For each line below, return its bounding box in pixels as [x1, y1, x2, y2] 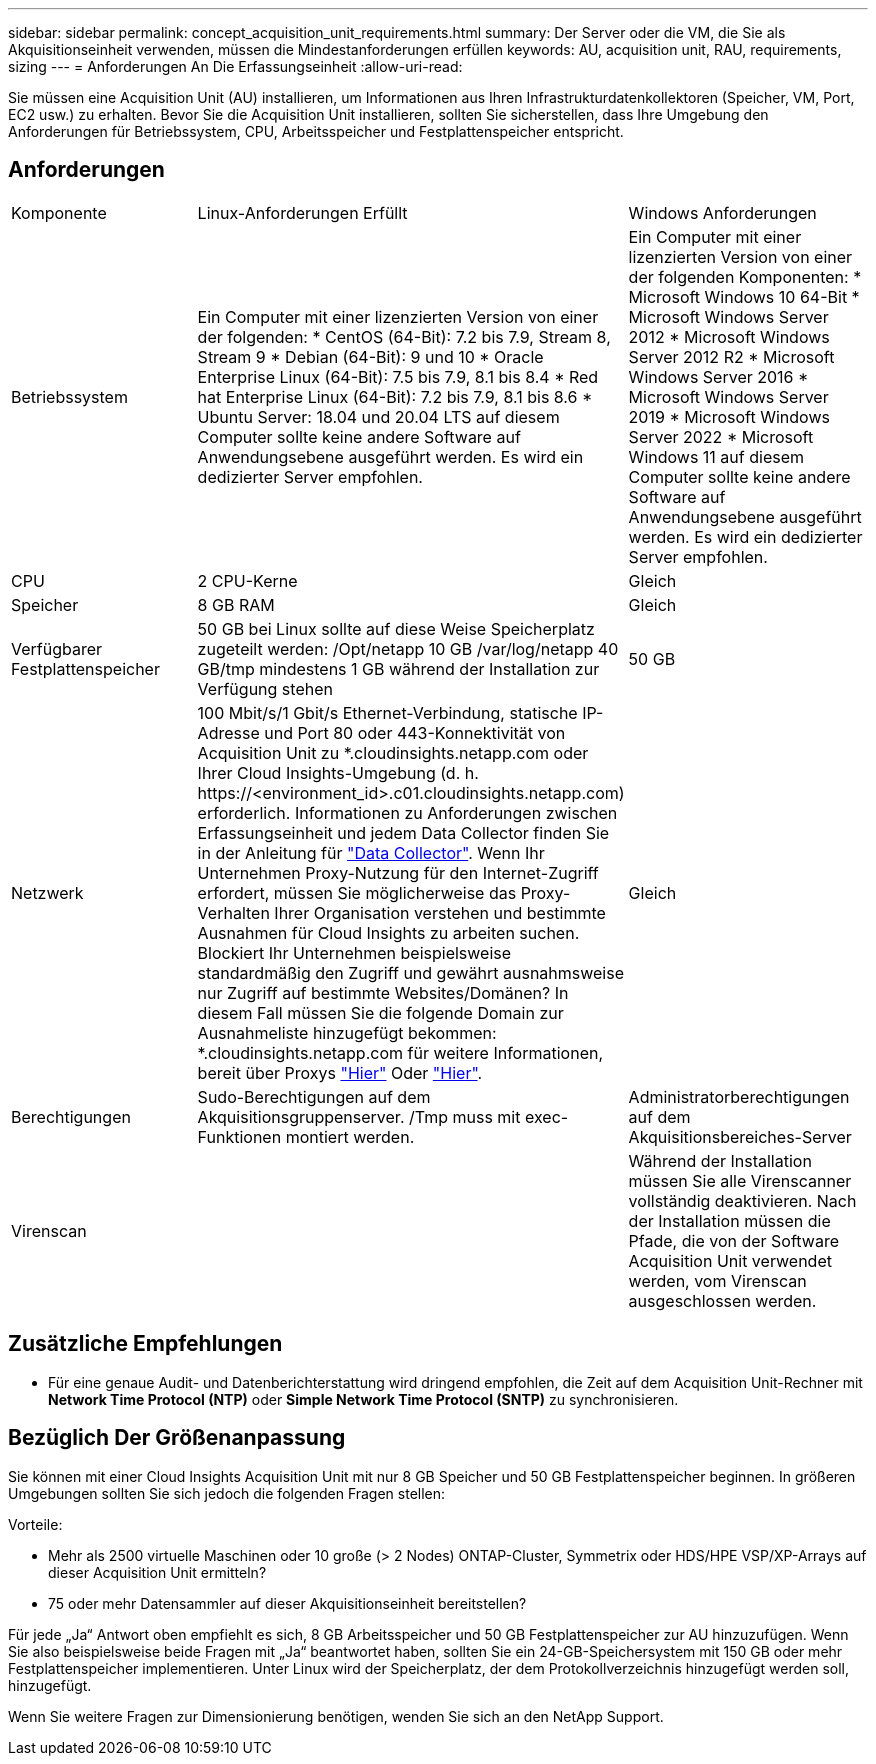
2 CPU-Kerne [197, 570, 298, 591]
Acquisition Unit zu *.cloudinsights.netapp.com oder [197, 742, 589, 763]
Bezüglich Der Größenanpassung [8, 1425, 346, 1451]
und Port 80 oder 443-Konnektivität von [264, 722, 566, 743]
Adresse [197, 722, 260, 743]
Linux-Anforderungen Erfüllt [197, 202, 408, 223]
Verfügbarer [11, 638, 103, 659]
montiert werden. [285, 1126, 415, 1147]
